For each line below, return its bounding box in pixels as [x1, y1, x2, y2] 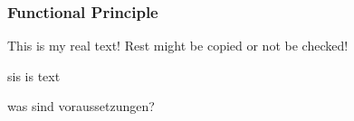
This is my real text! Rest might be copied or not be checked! [7, 36, 349, 55]
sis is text [7, 66, 61, 85]
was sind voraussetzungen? [7, 97, 155, 116]
